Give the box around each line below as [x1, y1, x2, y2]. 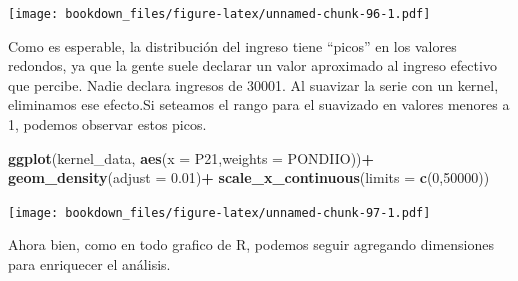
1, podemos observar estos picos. [8, 114, 207, 135]
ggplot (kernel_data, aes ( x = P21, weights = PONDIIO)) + [8, 147, 375, 168]
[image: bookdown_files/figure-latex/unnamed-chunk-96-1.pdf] [8, 7, 431, 21]
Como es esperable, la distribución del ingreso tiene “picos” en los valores [8, 35, 457, 56]
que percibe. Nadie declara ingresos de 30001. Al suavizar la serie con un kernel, [8, 74, 499, 95]
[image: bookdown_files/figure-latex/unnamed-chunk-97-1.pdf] [8, 205, 431, 220]
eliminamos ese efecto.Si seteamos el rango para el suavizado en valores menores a [8, 94, 510, 115]
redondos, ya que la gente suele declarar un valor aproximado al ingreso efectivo [8, 55, 497, 76]
